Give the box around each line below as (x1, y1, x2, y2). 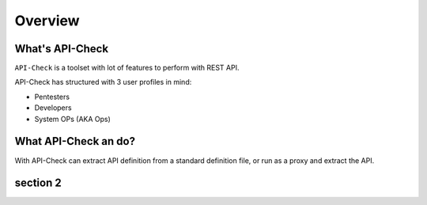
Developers (34, 103, 72, 112)
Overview (14, 12, 80, 29)
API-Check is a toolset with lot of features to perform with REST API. (14, 63, 240, 73)
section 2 (14, 177, 62, 190)
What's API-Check (14, 42, 109, 55)
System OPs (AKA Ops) (34, 114, 111, 123)
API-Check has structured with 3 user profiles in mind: (14, 78, 192, 87)
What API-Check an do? (14, 135, 136, 148)
